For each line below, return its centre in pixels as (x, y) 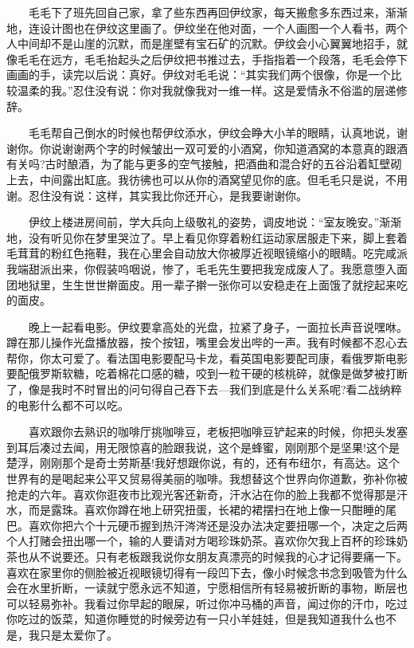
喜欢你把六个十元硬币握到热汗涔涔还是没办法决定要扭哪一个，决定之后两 (218, 525)
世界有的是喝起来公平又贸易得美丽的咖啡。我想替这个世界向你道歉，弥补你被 (207, 479)
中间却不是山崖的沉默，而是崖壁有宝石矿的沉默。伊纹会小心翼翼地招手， (207, 43)
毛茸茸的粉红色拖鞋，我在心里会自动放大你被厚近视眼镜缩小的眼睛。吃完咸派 (207, 253)
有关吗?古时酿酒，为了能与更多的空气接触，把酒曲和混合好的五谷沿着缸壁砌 (204, 164)
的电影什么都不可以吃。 (68, 405)
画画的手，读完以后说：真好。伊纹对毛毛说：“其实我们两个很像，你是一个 (199, 75)
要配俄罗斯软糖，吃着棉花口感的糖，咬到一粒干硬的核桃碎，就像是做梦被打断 (207, 373)
